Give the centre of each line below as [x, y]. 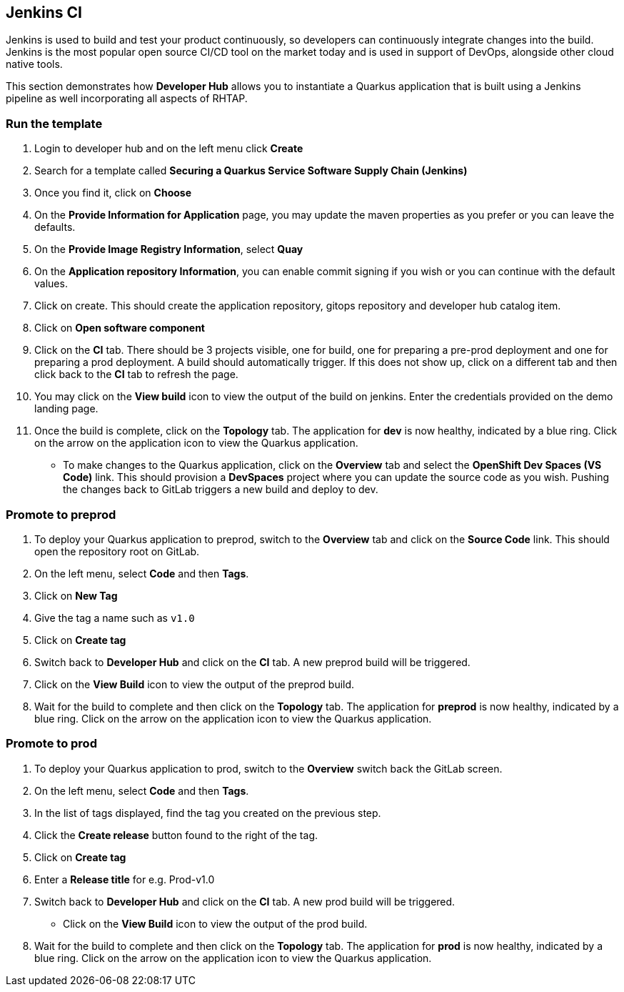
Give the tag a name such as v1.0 [115, 617]
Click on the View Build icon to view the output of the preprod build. [195, 684]
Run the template [54, 123]
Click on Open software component [120, 328]
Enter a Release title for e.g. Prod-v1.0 [125, 879]
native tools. [34, 64]
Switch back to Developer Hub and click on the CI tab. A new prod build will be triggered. [245, 901]
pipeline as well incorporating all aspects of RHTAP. [127, 99]
